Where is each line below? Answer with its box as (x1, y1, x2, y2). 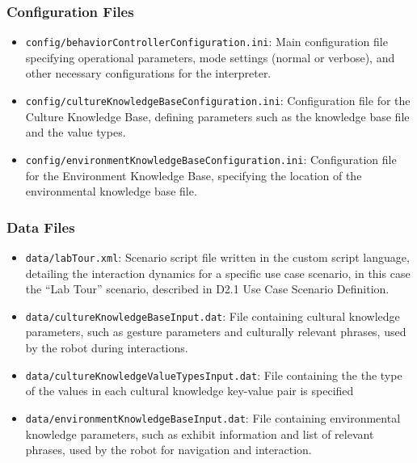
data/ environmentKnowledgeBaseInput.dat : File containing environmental (25, 409, 401, 426)
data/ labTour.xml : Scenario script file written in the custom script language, (25, 248, 410, 265)
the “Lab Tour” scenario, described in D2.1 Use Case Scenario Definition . (25, 280, 390, 297)
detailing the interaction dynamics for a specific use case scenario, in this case (25, 264, 411, 281)
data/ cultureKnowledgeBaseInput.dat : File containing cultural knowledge (25, 307, 400, 324)
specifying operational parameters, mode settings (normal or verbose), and (25, 48, 395, 65)
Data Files (6, 217, 75, 237)
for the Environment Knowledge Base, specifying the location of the (25, 166, 362, 183)
